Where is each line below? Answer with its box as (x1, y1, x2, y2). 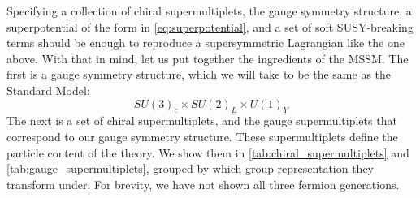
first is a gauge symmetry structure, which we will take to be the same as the (6, 66, 392, 83)
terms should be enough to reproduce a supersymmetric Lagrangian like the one (6, 34, 405, 51)
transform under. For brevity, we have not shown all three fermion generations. (6, 175, 400, 192)
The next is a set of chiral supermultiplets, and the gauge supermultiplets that (6, 112, 397, 129)
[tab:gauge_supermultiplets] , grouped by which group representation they (6, 160, 374, 177)
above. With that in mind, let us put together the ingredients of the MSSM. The (6, 49, 409, 67)
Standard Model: (6, 81, 90, 98)
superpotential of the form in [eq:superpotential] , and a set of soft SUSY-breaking (6, 18, 414, 35)
